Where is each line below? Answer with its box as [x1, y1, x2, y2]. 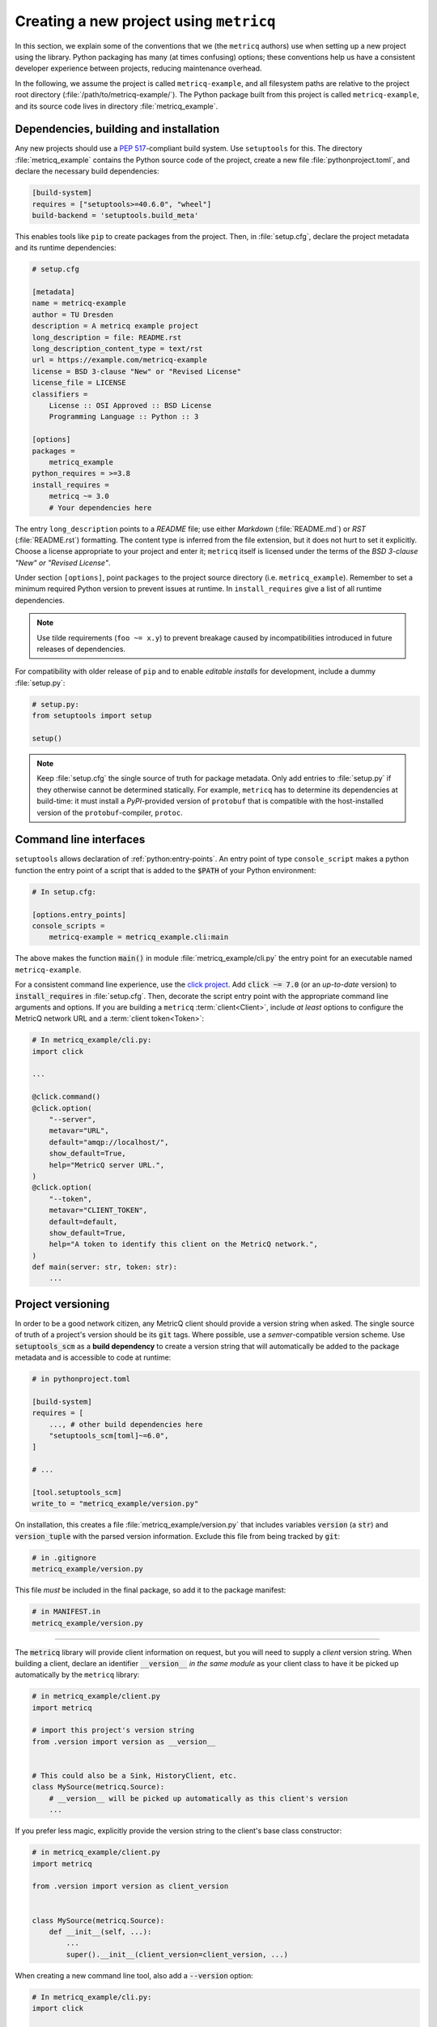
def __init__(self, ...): [49, 1926, 152, 1936]
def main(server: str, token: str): [32, 1262, 178, 1272]
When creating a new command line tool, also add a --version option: [15, 1970, 254, 1980]
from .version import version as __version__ [32, 1737, 216, 1746]
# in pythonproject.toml [32, 1374, 131, 1384]
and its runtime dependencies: [15, 243, 117, 253]
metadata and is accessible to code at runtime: [15, 1352, 172, 1362]
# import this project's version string [32, 1725, 194, 1735]
